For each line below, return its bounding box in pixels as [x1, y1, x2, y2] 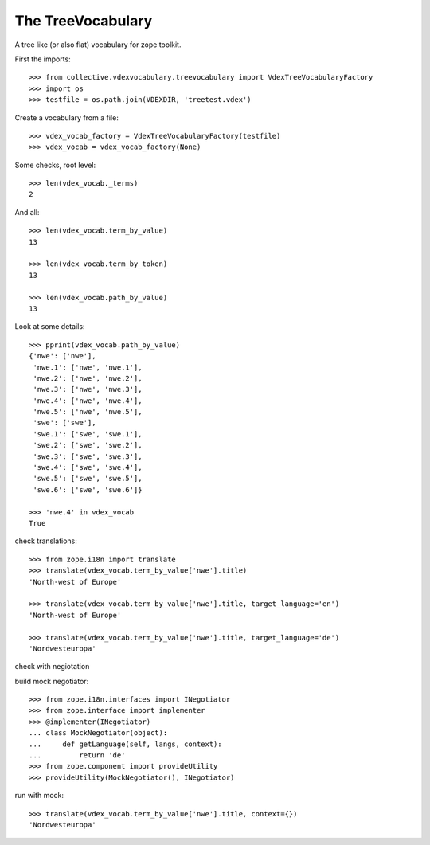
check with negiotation [14, 662, 90, 671]
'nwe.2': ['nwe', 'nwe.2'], [33, 374, 143, 382]
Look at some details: [14, 322, 85, 331]
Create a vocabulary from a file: [14, 112, 119, 123]
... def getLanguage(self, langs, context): [29, 739, 222, 749]
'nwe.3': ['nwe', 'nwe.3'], [33, 385, 143, 394]
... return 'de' [29, 751, 126, 760]
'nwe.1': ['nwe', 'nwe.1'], [33, 362, 143, 372]
